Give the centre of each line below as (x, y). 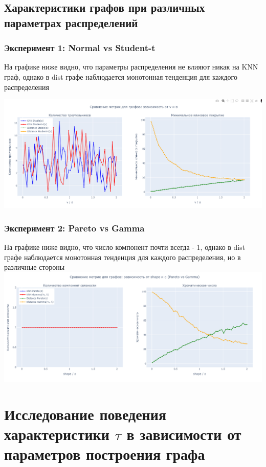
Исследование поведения (85, 414)
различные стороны (35, 267)
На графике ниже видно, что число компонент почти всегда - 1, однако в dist (125, 247)
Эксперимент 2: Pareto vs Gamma (74, 228)
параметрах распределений (71, 22)
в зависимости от (184, 434)
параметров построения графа (105, 454)
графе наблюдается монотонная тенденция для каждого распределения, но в (123, 257)
